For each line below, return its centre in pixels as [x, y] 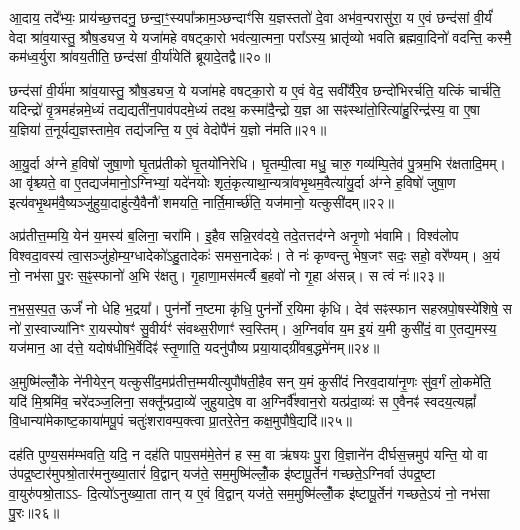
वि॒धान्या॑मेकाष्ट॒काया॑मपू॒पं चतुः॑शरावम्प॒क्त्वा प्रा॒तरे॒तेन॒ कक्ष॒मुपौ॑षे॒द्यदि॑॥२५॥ [181, 420]
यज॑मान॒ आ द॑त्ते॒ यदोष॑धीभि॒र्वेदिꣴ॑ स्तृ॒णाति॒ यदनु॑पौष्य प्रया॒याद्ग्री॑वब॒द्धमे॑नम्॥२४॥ [194, 347]
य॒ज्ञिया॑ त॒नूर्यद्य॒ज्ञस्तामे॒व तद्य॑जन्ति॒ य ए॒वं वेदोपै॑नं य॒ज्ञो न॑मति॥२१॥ [168, 128]
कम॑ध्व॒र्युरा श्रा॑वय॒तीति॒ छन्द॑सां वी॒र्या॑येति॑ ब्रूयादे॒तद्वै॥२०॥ [140, 56]
